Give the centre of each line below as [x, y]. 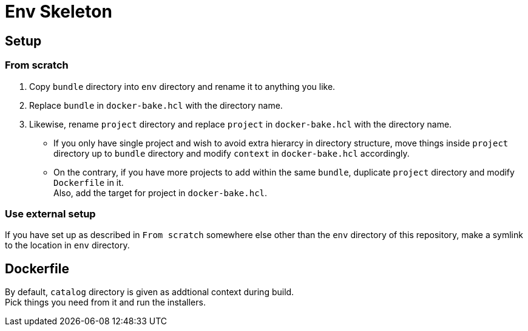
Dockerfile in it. [89, 182]
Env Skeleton [59, 12]
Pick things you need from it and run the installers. [105, 302]
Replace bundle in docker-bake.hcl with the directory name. [156, 105]
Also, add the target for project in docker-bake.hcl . [161, 193]
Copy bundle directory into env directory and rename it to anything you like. [182, 86]
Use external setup [50, 213]
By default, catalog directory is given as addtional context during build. [150, 292]
